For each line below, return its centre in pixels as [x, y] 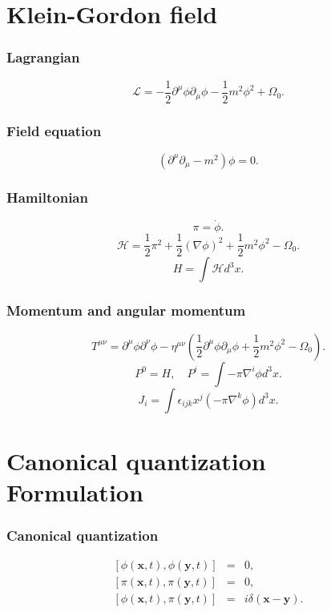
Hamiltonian [47, 197]
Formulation [75, 491]
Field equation [54, 130]
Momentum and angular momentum [126, 310]
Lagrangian [43, 57]
